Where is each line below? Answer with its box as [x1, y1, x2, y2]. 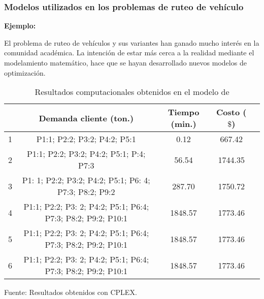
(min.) [171, 118, 196, 130]
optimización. [4, 67, 46, 78]
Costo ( [216, 106, 247, 118]
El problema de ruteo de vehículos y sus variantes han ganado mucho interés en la [4, 37, 259, 48]
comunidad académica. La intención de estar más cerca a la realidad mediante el [4, 47, 254, 58]
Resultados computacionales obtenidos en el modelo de [35, 86, 229, 98]
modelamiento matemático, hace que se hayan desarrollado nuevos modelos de [4, 57, 247, 68]
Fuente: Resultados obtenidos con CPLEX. [4, 287, 137, 297]
